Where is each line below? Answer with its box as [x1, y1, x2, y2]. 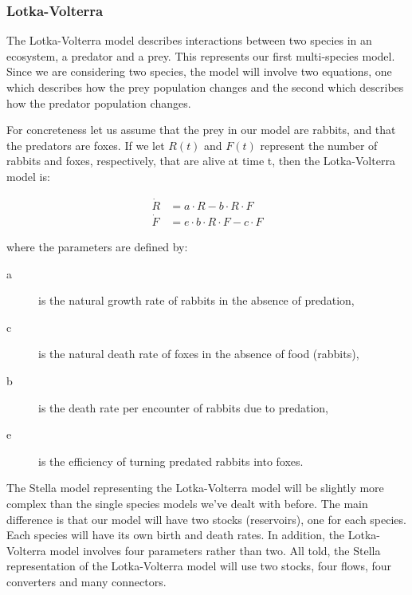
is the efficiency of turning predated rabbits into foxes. [38, 452, 304, 469]
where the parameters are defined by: [6, 238, 188, 255]
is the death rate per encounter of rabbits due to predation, [38, 399, 328, 416]
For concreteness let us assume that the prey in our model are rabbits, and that [6, 121, 396, 138]
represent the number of [260, 136, 378, 153]
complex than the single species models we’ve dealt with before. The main [6, 495, 368, 511]
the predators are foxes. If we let [6, 136, 165, 153]
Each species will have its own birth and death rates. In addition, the [6, 526, 345, 543]
